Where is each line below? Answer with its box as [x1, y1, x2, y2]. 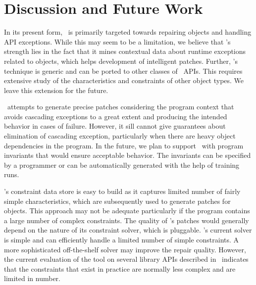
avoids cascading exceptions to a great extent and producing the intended [4, 111, 227, 121]
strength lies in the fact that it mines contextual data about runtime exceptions [4, 46, 246, 56]
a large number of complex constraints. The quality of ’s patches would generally [4, 215, 249, 225]
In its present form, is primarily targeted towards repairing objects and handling [4, 27, 252, 37]
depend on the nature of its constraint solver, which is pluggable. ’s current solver [4, 225, 252, 235]
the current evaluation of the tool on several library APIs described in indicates [4, 254, 249, 264]
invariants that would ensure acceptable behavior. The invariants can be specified [4, 150, 251, 160]
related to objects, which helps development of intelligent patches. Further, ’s [4, 55, 238, 66]
